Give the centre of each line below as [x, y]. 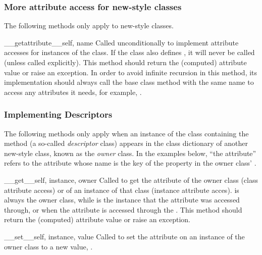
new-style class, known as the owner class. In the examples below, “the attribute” [130, 153]
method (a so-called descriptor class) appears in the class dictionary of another [126, 143]
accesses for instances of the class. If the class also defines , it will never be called [129, 52]
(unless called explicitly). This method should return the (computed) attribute [125, 62]
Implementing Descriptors [58, 114]
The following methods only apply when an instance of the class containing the [126, 133]
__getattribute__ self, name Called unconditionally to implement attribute [121, 42]
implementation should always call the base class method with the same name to [129, 82]
